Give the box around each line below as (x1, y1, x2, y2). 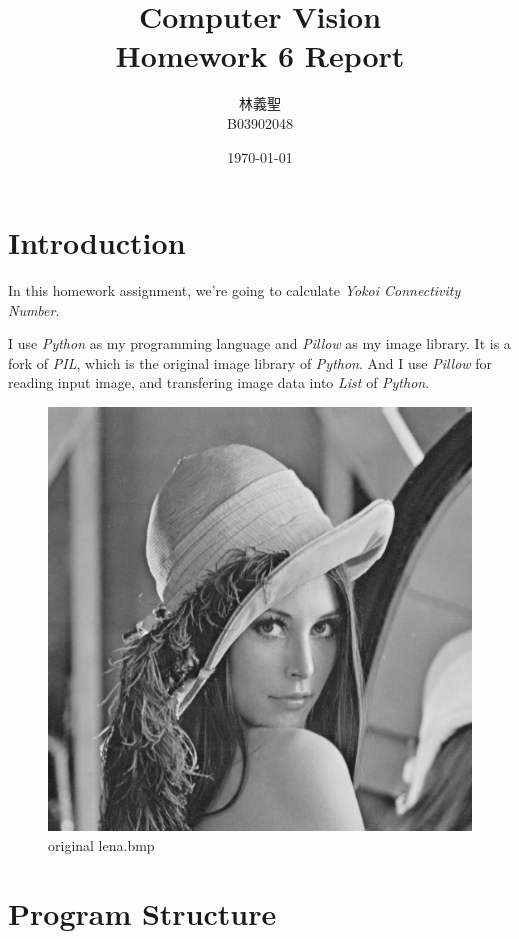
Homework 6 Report (115, 35, 405, 76)
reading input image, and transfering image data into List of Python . (8, 372, 430, 393)
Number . (8, 299, 60, 320)
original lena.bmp (48, 834, 155, 855)
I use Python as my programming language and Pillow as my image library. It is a (8, 333, 511, 354)
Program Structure (8, 893, 277, 934)
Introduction (8, 222, 186, 263)
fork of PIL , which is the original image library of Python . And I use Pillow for (8, 352, 493, 373)
